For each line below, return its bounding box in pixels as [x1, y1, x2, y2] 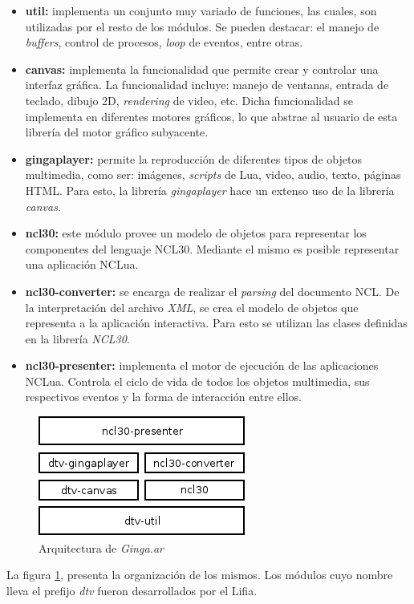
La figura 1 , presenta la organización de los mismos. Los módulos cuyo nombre [6, 566, 393, 583]
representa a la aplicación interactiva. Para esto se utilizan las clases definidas [25, 314, 408, 331]
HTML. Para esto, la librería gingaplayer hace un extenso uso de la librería [25, 181, 395, 198]
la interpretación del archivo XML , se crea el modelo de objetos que [25, 298, 359, 315]
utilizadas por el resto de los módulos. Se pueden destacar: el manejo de [25, 18, 379, 34]
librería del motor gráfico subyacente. [25, 124, 209, 140]
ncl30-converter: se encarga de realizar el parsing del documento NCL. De [25, 282, 400, 299]
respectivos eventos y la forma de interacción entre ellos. [25, 388, 302, 405]
